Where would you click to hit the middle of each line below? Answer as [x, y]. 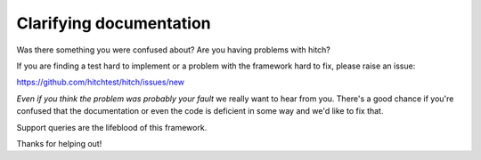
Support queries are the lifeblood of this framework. [112, 127]
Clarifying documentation [114, 23]
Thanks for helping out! [59, 143]
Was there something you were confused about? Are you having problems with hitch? [174, 50]
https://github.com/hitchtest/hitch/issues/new [101, 82]
